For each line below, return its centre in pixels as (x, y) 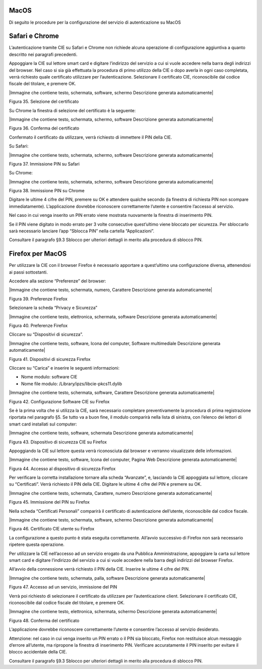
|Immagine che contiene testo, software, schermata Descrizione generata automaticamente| (101, 433)
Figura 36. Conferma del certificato (44, 128)
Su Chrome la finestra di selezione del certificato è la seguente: (72, 110)
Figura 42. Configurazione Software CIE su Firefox (59, 401)
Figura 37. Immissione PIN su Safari (44, 164)
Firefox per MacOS (38, 254)
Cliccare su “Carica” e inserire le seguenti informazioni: (64, 368)
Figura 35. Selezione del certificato (44, 101)
